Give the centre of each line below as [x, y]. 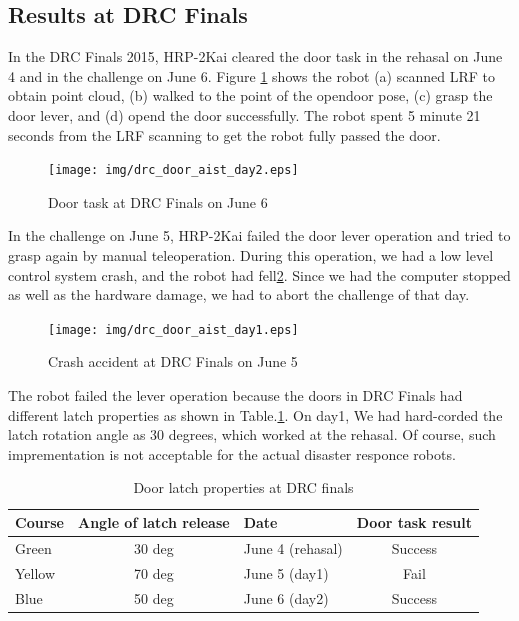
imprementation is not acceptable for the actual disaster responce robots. [232, 453]
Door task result [414, 522]
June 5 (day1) [286, 572]
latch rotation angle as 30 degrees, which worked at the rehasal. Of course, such [252, 434]
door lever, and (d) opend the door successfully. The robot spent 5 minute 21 [244, 114]
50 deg [154, 597]
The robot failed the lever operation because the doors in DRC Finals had [235, 395]
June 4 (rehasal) [293, 547]
